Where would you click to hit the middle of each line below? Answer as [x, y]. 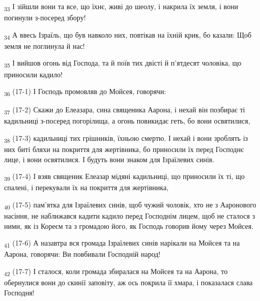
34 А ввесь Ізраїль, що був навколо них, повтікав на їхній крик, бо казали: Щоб [128, 35]
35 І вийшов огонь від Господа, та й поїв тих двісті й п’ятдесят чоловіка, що [123, 64]
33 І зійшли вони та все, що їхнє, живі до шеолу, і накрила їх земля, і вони [121, 7]
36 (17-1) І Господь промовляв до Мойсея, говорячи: [85, 92]
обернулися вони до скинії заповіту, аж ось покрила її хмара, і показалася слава [128, 282]
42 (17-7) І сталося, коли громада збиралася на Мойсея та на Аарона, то [116, 272]
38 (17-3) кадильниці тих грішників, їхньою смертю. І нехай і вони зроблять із [126, 139]
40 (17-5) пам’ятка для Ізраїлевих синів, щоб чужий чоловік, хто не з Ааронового [130, 205]
